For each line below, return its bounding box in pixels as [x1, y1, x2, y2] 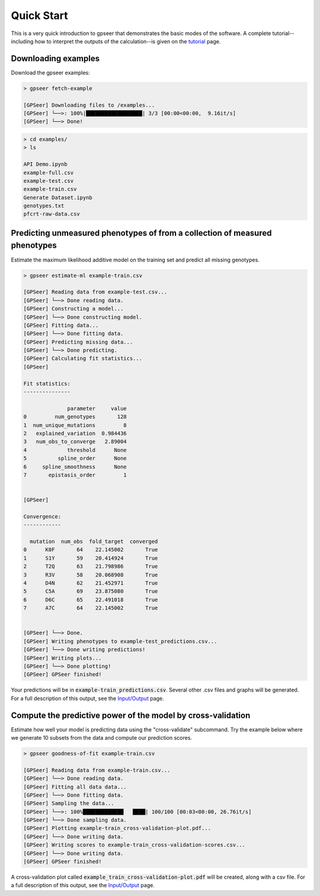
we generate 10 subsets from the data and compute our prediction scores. [11, 734, 193, 741]
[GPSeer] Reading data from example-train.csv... [23, 766, 171, 774]
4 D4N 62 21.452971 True [23, 580, 158, 586]
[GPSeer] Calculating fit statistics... [23, 355, 142, 362]
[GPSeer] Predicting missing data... [23, 339, 133, 345]
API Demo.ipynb [23, 161, 68, 168]
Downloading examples [11, 53, 100, 64]
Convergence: [23, 513, 62, 520]
